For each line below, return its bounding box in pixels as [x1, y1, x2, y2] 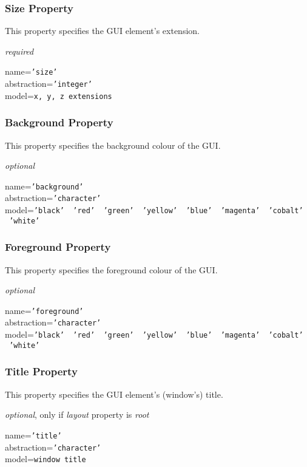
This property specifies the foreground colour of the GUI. [5, 263, 218, 276]
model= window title [5, 452, 86, 465]
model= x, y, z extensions [5, 89, 112, 101]
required [5, 44, 34, 57]
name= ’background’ [5, 179, 84, 192]
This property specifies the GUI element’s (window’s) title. [5, 387, 223, 400]
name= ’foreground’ [5, 304, 84, 316]
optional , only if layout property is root [5, 408, 149, 421]
